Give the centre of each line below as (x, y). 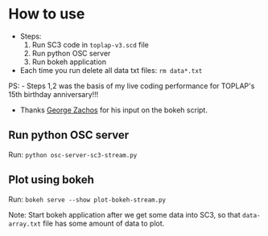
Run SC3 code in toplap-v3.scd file (90, 44)
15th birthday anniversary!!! (54, 94)
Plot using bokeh (52, 180)
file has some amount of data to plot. (104, 223)
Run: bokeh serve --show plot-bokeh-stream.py (87, 199)
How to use (47, 14)
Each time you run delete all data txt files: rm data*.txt (111, 70)
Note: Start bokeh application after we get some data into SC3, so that (125, 214)
